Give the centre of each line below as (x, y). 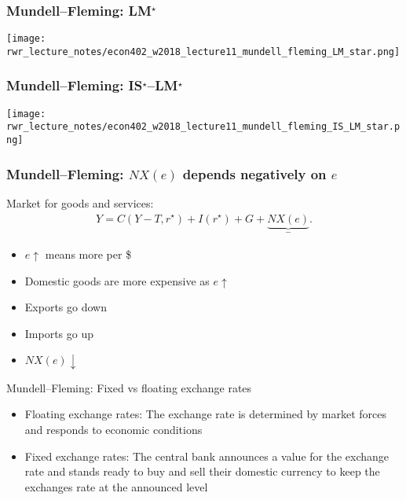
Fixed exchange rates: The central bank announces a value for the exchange (207, 456)
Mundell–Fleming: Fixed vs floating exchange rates (129, 387)
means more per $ (88, 254)
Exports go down (66, 307)
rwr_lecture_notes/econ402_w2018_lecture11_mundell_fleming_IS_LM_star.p (203, 127)
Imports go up (59, 333)
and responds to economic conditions (113, 430)
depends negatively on (254, 173)
